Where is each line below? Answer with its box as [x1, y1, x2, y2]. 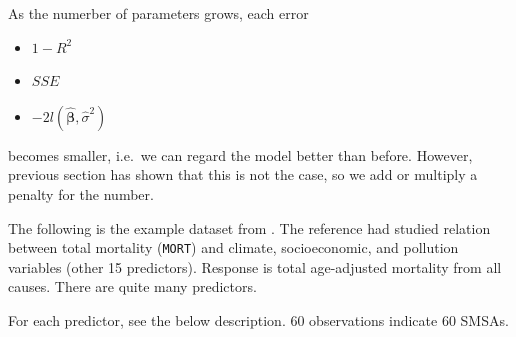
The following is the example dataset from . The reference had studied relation [8, 217, 491, 238]
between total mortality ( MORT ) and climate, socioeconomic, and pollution [8, 237, 459, 258]
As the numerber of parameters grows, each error [8, 3, 309, 23]
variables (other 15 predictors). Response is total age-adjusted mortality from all [8, 256, 502, 277]
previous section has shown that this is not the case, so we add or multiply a [8, 164, 478, 185]
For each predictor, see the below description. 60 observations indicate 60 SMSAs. [8, 310, 509, 330]
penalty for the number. [8, 183, 154, 204]
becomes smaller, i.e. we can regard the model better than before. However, [8, 144, 473, 165]
